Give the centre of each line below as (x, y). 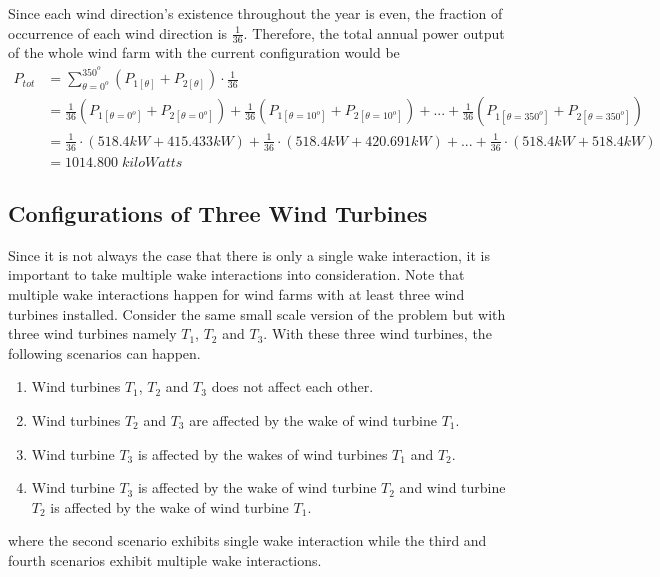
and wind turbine (452, 487)
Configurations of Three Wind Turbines (218, 212)
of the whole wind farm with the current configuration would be (204, 52)
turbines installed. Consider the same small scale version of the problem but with (257, 313)
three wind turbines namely (92, 333)
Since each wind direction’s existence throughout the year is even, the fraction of (255, 13)
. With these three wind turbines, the (377, 333)
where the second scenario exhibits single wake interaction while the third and (247, 540)
